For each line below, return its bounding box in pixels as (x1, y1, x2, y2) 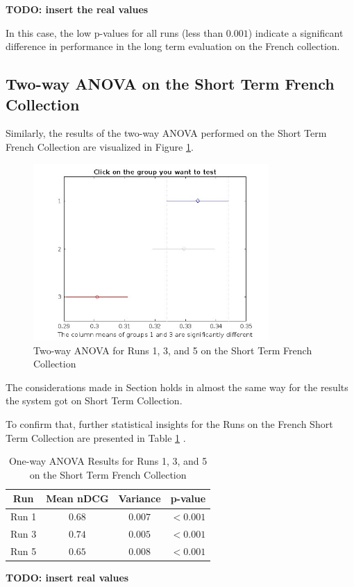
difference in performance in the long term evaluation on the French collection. (6, 39, 340, 53)
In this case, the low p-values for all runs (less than (6, 25, 224, 40)
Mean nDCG (46, 491, 109, 506)
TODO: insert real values (6, 570, 129, 585)
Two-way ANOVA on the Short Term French (6, 73, 335, 94)
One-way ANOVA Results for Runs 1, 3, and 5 (8, 454, 208, 468)
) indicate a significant (248, 25, 344, 40)
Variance (118, 491, 161, 506)
